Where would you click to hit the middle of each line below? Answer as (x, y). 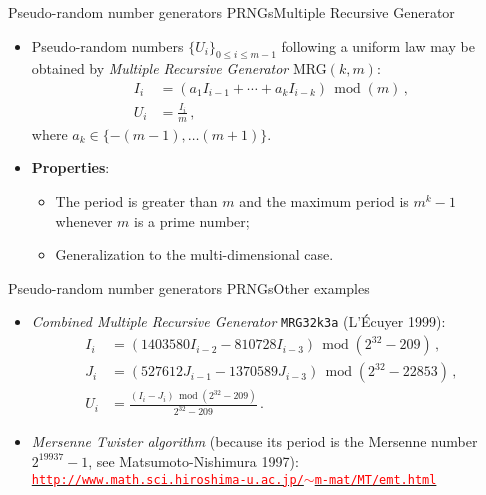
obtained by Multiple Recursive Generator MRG (179, 68)
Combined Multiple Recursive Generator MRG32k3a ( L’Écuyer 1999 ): (238, 321)
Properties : (70, 167)
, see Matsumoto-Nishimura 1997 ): (193, 460)
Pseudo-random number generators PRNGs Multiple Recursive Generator (231, 12)
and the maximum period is (324, 201)
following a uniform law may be (378, 45)
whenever (84, 220)
